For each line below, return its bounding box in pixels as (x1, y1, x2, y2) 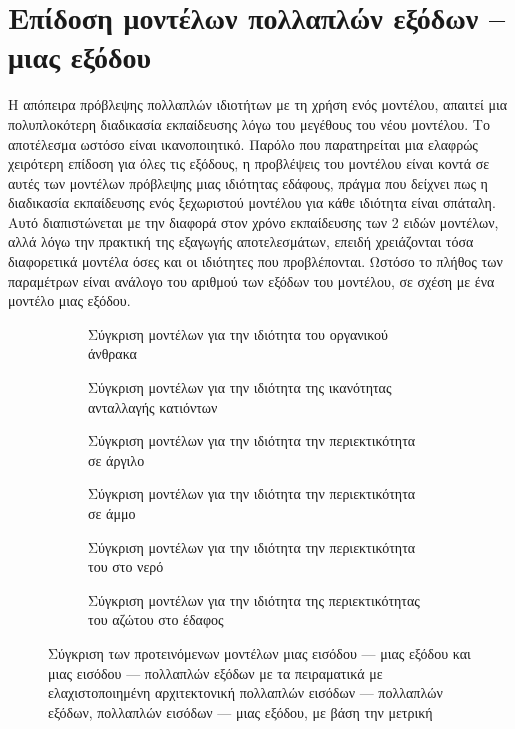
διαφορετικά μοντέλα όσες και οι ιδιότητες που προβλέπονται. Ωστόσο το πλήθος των (8, 251, 503, 272)
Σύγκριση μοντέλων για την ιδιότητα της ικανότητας (88, 377, 392, 398)
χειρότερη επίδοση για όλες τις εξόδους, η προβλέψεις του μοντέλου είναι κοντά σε (8, 153, 490, 174)
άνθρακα (88, 343, 137, 364)
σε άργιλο (88, 449, 145, 470)
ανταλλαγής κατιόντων (88, 396, 218, 417)
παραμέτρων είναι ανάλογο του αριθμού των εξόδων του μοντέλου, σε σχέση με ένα (8, 270, 495, 291)
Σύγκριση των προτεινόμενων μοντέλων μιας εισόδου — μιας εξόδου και (48, 642, 471, 663)
